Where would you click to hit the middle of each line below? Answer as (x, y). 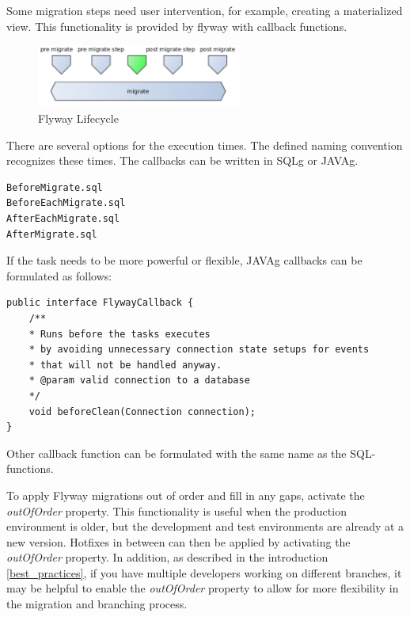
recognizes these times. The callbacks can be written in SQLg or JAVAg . (182, 160)
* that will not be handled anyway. (125, 365)
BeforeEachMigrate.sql (66, 203)
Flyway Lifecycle (78, 118)
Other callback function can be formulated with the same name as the (177, 453)
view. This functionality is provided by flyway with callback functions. (177, 26)
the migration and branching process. (97, 604)
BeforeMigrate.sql (55, 187)
